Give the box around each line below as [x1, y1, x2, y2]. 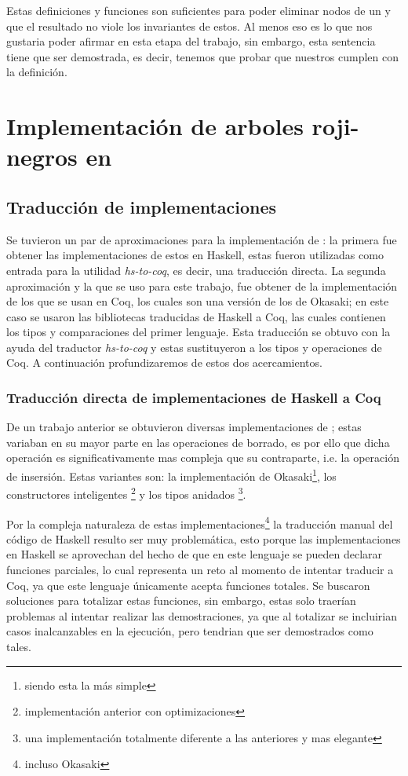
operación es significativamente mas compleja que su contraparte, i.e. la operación [6, 449, 399, 466]
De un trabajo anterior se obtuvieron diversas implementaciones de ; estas [6, 419, 362, 435]
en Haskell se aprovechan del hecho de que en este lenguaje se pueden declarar [6, 546, 383, 562]
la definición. [6, 64, 67, 80]
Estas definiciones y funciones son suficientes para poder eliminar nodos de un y [6, 2, 391, 18]
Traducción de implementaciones [6, 194, 277, 218]
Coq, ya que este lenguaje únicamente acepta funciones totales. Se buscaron [6, 577, 370, 593]
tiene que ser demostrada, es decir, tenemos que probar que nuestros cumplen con [6, 48, 399, 64]
